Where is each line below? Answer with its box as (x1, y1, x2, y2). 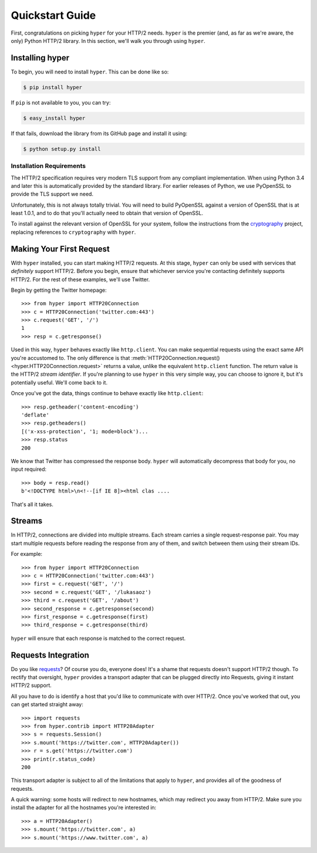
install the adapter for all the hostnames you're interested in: (11, 804, 157, 811)
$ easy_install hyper (23, 114, 86, 122)
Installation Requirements (11, 162, 86, 170)
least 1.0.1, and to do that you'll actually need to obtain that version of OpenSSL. (11, 210, 204, 217)
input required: (11, 466, 47, 473)
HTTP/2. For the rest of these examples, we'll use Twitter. (11, 276, 150, 283)
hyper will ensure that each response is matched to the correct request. (11, 635, 186, 642)
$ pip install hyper (23, 84, 82, 90)
